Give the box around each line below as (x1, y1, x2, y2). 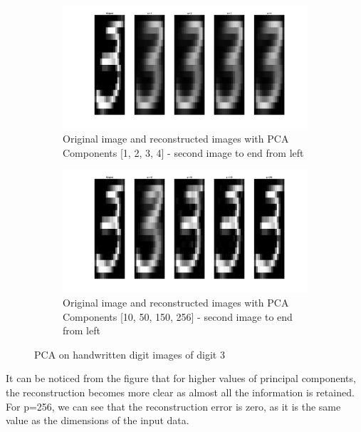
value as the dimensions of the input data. (6, 413, 189, 428)
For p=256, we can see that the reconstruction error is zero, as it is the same (6, 398, 341, 413)
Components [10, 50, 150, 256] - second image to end (63, 309, 293, 324)
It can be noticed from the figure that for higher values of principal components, (6, 371, 356, 386)
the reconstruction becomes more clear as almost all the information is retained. (6, 385, 355, 399)
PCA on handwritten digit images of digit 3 (34, 346, 225, 361)
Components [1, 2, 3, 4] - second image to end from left (63, 145, 304, 160)
